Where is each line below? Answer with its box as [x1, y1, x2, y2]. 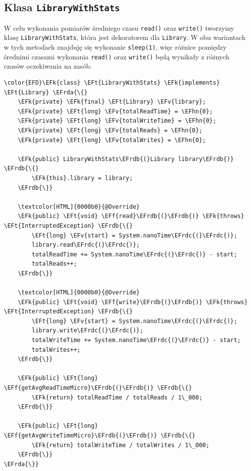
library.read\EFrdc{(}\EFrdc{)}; [32, 241, 140, 249]
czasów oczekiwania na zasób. [4, 61, 92, 71]
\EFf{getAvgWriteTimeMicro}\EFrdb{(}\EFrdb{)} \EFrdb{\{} [4, 432, 196, 439]
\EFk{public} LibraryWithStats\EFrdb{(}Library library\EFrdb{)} [18, 155, 234, 163]
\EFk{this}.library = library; [32, 174, 133, 181]
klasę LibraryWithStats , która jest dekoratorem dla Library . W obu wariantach [4, 32, 246, 42]
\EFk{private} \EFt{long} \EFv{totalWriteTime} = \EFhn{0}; [18, 117, 216, 125]
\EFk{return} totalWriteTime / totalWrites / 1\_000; [32, 441, 210, 449]
